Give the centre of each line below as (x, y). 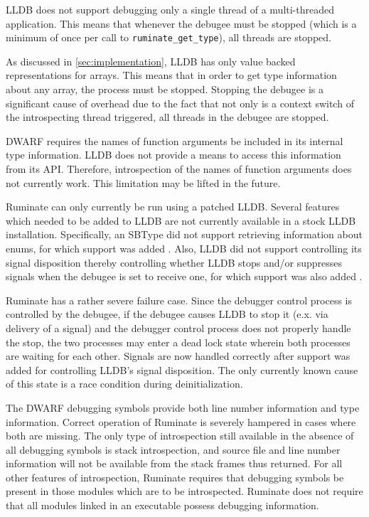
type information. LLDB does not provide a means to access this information (173, 155)
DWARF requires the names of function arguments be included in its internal (175, 140)
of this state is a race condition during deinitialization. (124, 384)
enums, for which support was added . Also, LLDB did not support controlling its (184, 248)
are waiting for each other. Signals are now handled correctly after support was (178, 356)
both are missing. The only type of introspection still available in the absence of (180, 436)
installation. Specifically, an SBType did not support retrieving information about (184, 234)
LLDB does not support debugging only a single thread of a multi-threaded (170, 9)
